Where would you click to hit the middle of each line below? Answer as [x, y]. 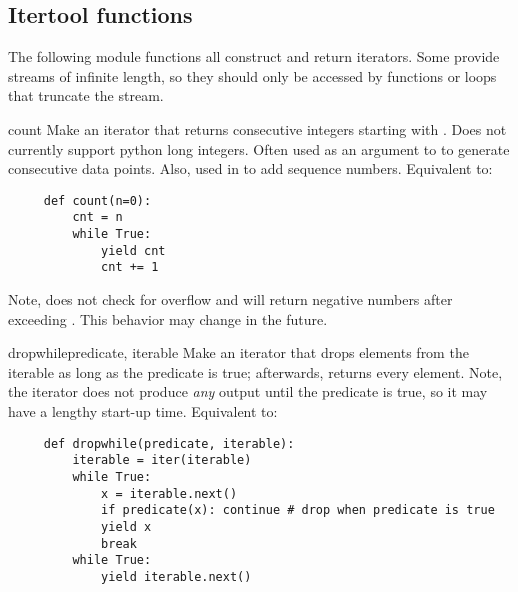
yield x [126, 526]
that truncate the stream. [86, 95]
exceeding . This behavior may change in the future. [168, 318]
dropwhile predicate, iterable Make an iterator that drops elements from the [238, 352]
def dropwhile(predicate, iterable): [169, 443]
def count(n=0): [97, 200]
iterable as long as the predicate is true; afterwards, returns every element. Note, [255, 371]
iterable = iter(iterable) [162, 460]
